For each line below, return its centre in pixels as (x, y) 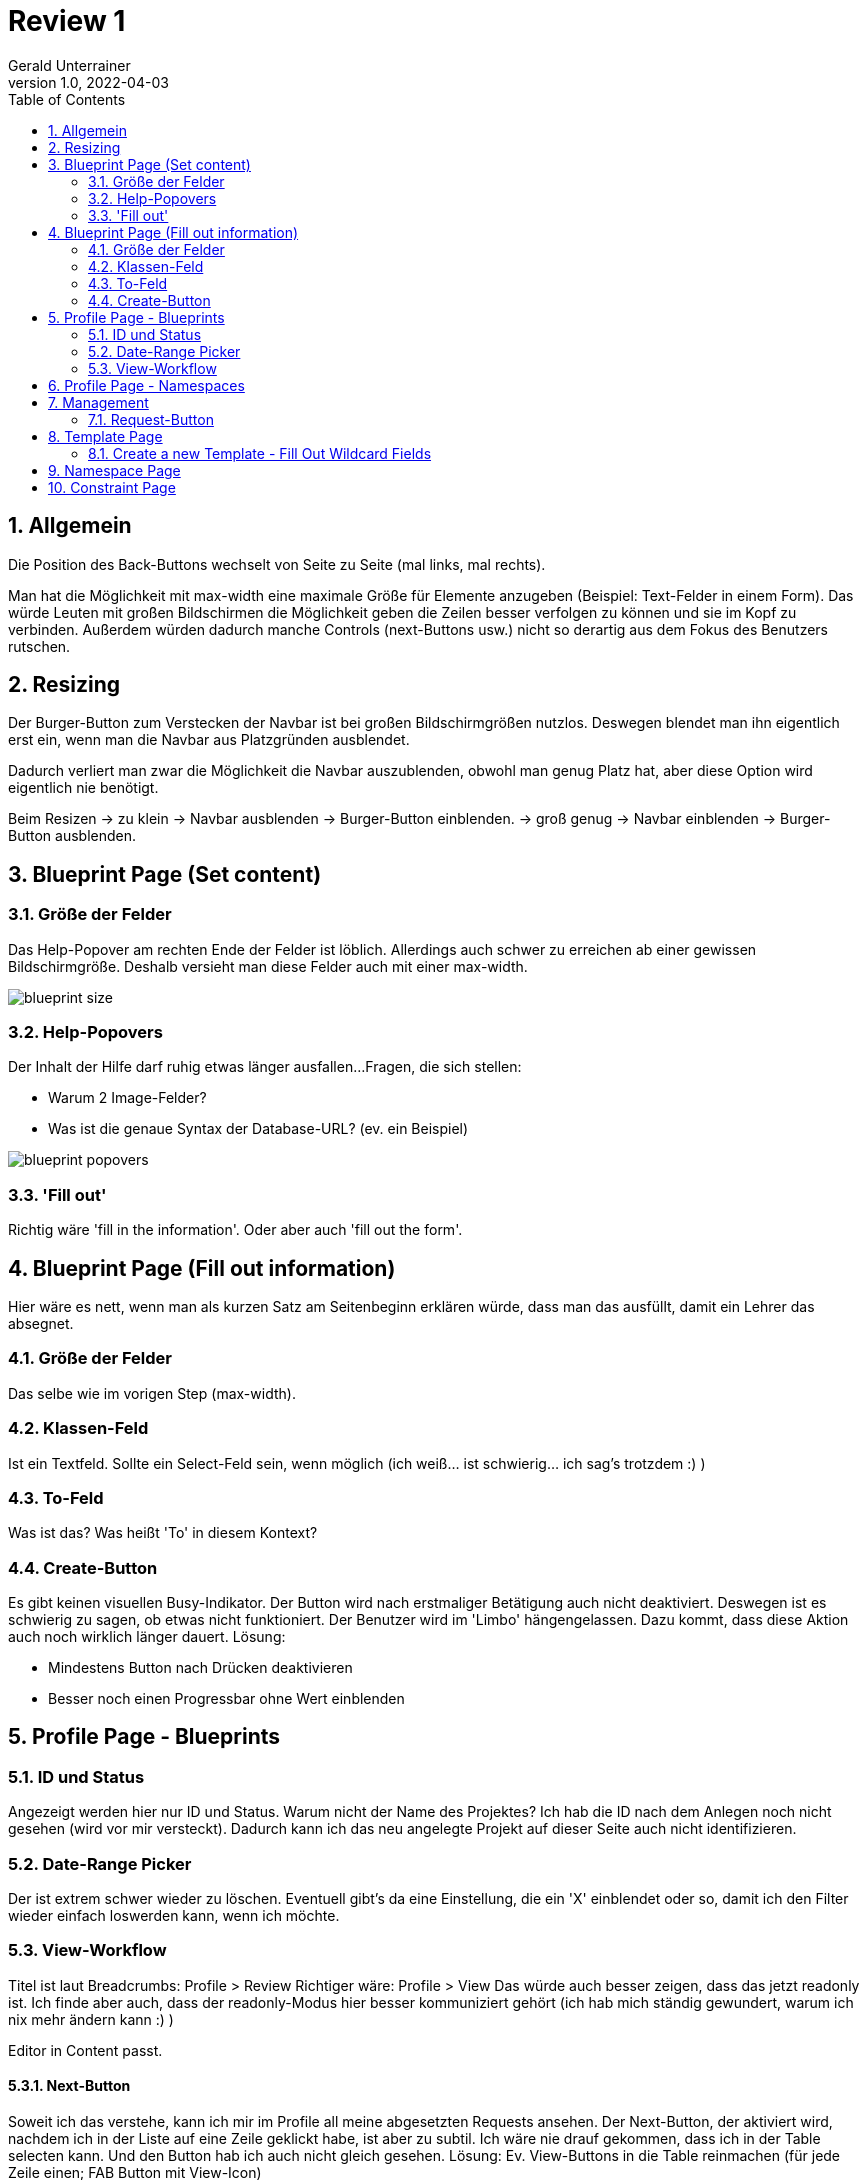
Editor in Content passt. (85, 2050)
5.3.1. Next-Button (69, 2086)
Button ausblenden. (72, 836)
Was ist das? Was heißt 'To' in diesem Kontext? (163, 1533)
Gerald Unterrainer (69, 65)
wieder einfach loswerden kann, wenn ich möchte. (174, 1915)
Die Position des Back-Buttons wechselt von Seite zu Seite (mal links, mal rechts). (277, 564)
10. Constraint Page (112, 487)
